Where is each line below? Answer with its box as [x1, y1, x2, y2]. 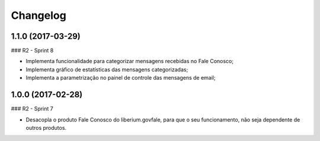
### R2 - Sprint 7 [11, 105, 53, 112]
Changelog [11, 9, 66, 22]
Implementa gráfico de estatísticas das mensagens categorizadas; [25, 65, 188, 73]
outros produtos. [25, 124, 67, 131]
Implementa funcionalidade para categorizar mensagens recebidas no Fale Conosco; [25, 58, 234, 65]
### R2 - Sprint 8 [11, 47, 54, 54]
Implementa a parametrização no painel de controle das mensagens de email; [25, 74, 216, 81]
